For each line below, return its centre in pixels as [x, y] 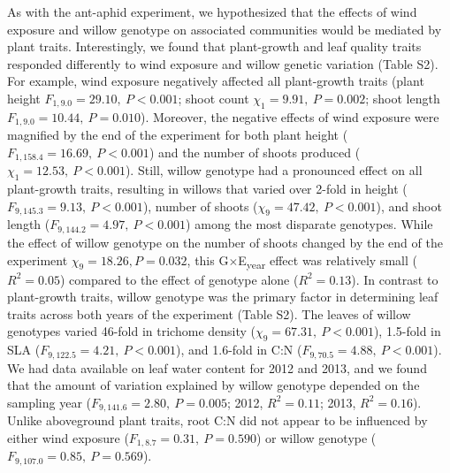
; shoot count [214, 98]
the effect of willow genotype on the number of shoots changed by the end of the [225, 242]
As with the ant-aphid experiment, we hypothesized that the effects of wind [212, 11]
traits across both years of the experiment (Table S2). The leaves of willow [209, 313]
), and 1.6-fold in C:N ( [239, 350]
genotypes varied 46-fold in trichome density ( [132, 331]
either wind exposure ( [68, 437]
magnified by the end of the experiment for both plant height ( [178, 135]
